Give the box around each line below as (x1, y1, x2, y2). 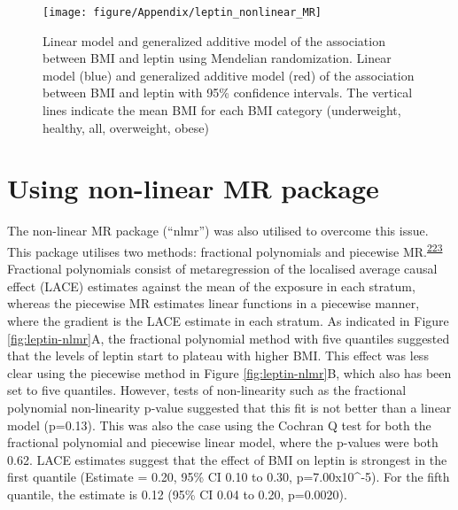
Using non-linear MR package (7, 170, 379, 206)
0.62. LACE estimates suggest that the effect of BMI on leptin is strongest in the (7, 450, 447, 468)
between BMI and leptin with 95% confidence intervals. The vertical (43, 83, 413, 102)
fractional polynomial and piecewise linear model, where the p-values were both (7, 433, 439, 452)
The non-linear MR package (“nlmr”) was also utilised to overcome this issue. (7, 221, 429, 240)
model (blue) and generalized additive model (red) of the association (43, 66, 415, 84)
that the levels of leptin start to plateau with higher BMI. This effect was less (7, 346, 429, 365)
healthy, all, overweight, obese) (43, 118, 209, 136)
